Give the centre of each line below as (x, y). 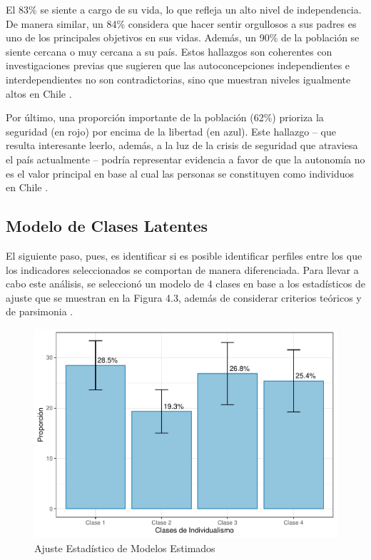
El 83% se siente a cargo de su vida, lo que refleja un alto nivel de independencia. (184, 9)
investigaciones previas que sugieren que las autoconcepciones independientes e (178, 65)
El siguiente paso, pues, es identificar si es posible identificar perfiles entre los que (184, 255)
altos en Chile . (39, 93)
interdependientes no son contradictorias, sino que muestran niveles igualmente (178, 79)
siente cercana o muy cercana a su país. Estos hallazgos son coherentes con (169, 51)
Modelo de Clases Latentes (107, 226)
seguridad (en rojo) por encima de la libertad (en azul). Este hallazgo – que (171, 131)
